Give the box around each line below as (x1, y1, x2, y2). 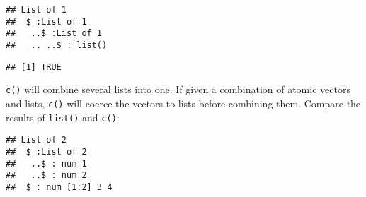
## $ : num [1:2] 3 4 (6, 181, 113, 192)
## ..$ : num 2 (6, 170, 87, 181)
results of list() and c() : (6, 109, 120, 124)
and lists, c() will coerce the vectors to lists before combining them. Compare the (6, 95, 361, 110)
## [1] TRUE (6, 61, 62, 72)
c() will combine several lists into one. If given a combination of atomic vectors (6, 82, 350, 97)
